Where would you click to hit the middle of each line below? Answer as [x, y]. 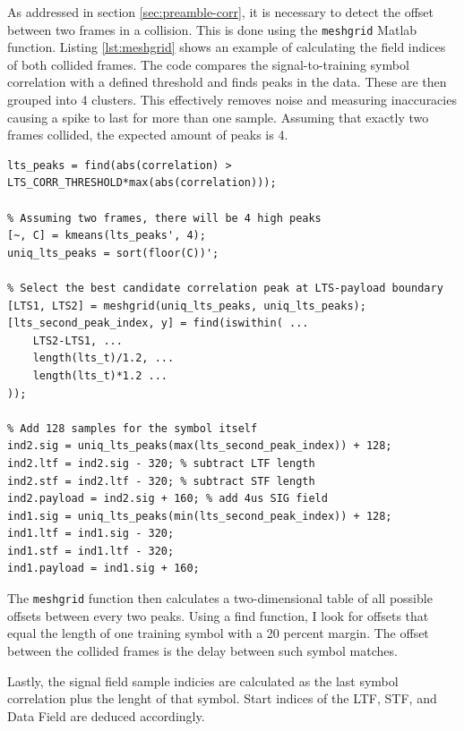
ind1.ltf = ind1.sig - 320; [91, 534]
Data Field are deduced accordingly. [106, 715]
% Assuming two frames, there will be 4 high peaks [164, 218]
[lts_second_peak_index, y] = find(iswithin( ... [158, 323]
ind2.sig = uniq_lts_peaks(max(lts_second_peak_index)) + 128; [200, 446]
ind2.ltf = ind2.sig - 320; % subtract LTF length [161, 463]
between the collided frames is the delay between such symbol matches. [202, 650]
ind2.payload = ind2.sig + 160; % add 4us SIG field [168, 499]
